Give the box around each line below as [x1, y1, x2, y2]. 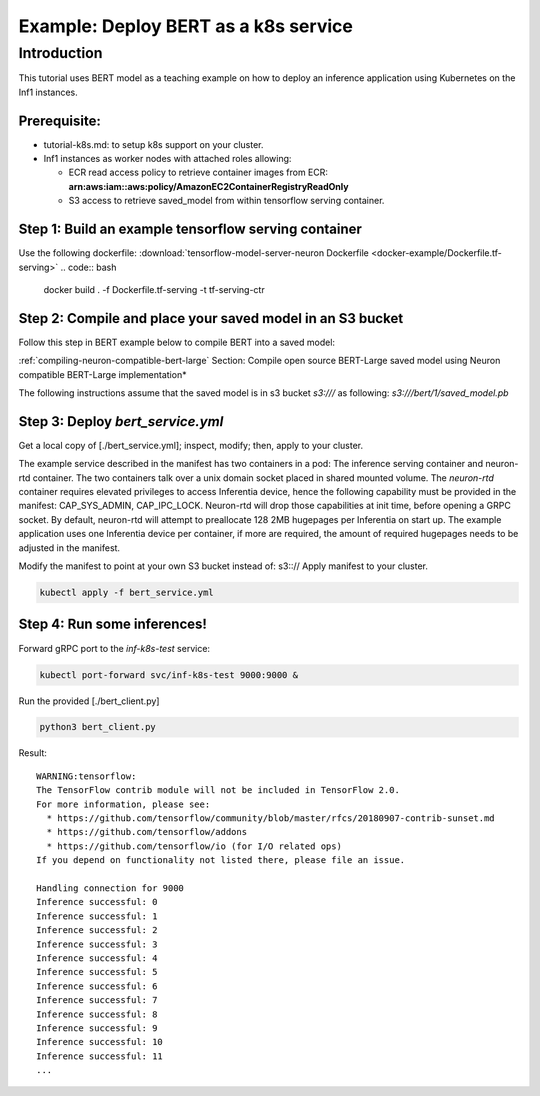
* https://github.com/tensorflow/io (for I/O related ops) [46, 840, 342, 852]
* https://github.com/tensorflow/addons [46, 826, 248, 838]
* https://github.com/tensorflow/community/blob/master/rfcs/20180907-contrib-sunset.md [46, 813, 495, 824]
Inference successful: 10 [36, 1036, 164, 1048]
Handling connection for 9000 [36, 882, 185, 894]
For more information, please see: [36, 798, 211, 810]
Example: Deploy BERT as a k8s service [18, 15, 354, 37]
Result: [18, 747, 47, 759]
